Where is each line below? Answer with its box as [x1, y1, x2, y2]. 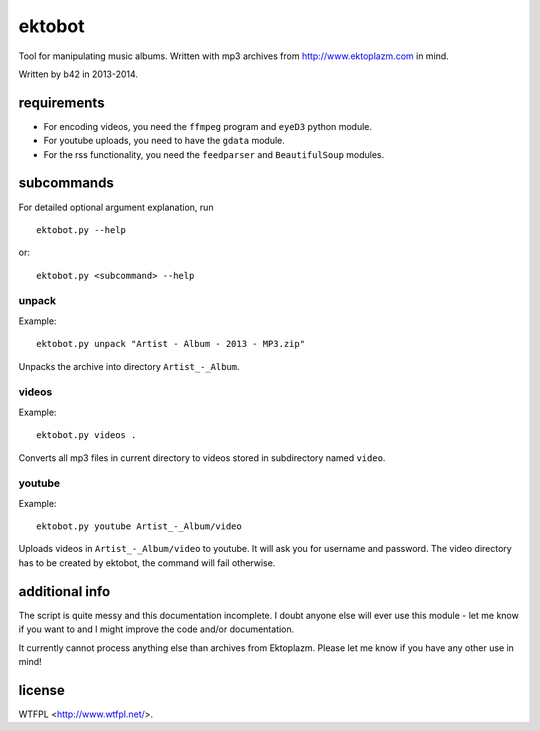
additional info [18, 583, 111, 600]
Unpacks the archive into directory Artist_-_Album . [18, 360, 240, 372]
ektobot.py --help [36, 224, 127, 235]
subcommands [18, 175, 114, 192]
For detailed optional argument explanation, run [18, 201, 214, 213]
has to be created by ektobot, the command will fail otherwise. [18, 556, 276, 569]
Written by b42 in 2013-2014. [18, 68, 139, 80]
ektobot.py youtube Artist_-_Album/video [36, 521, 242, 532]
